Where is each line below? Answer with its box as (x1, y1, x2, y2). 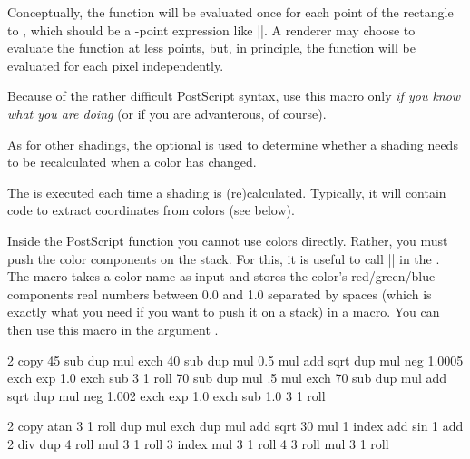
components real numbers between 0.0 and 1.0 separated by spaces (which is (7, 284, 432, 303)
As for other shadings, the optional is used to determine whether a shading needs (7, 134, 458, 153)
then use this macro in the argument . (7, 319, 219, 338)
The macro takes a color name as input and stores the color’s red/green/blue (7, 267, 436, 286)
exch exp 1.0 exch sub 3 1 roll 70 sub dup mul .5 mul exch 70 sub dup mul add (7, 368, 447, 387)
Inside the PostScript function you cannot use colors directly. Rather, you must (7, 230, 448, 249)
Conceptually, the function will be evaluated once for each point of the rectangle (7, 3, 454, 21)
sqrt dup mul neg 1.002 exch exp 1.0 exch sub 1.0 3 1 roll (7, 386, 326, 405)
